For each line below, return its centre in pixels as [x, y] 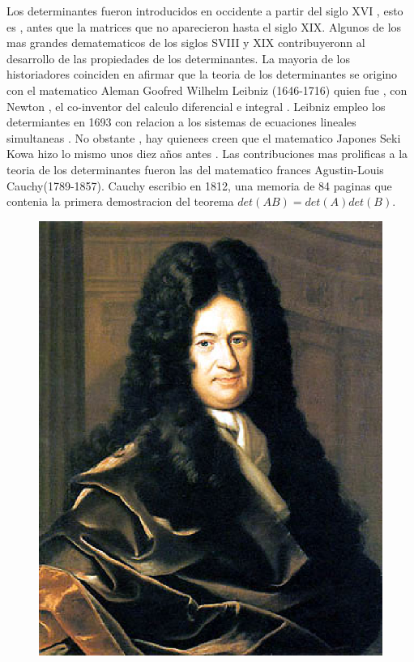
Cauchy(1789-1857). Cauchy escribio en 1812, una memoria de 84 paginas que [199, 185]
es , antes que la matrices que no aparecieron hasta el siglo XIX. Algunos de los [204, 26]
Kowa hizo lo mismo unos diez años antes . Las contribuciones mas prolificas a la [207, 154]
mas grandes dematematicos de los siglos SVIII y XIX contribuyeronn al [186, 43]
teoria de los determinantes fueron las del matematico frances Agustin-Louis [195, 169]
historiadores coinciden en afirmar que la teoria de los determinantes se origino [202, 74]
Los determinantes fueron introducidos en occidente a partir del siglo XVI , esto [205, 11]
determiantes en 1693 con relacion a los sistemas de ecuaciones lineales [181, 122]
